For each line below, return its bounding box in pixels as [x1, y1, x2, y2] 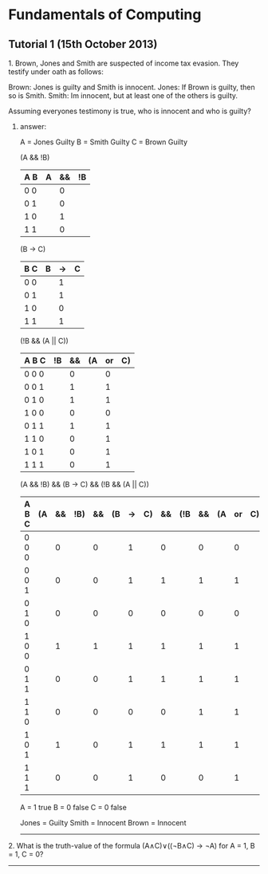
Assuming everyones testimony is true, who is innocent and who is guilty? [8, 106, 251, 116]
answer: [19, 122, 46, 131]
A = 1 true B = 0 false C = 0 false [19, 803, 128, 812]
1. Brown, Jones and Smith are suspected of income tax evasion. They [8, 58, 239, 68]
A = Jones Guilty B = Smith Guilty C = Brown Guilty [19, 137, 188, 147]
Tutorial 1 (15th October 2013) [8, 37, 158, 51]
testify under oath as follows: [8, 67, 104, 77]
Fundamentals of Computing [8, 6, 202, 24]
